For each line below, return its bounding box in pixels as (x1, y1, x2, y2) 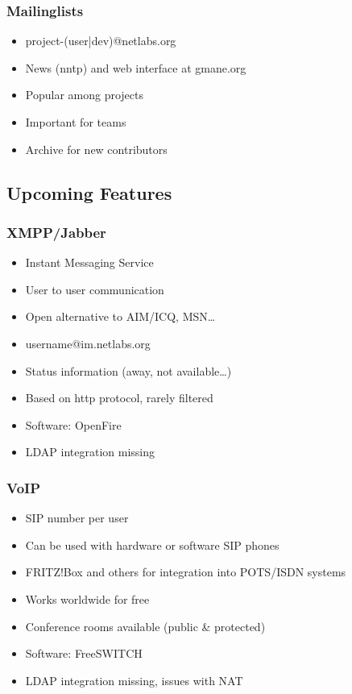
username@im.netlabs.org (25, 335, 151, 351)
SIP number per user (25, 509, 129, 526)
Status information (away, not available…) (25, 362, 232, 379)
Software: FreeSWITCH (25, 645, 143, 662)
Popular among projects (25, 86, 143, 103)
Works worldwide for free (25, 590, 150, 607)
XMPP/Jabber (6, 222, 106, 242)
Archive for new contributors (25, 140, 168, 157)
